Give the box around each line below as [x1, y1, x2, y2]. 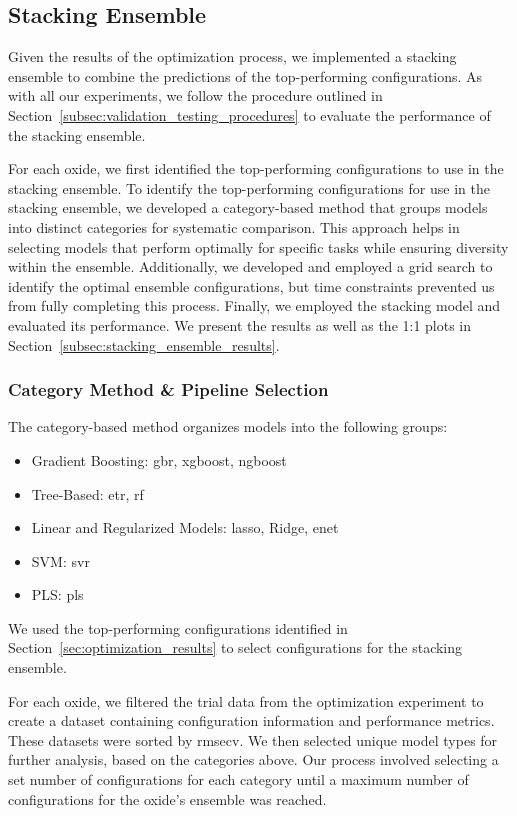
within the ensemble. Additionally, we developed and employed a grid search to [8, 256, 493, 277]
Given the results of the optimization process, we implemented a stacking [8, 46, 457, 67]
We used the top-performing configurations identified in [8, 617, 348, 638]
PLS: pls [31, 584, 84, 605]
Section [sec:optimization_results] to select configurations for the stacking [8, 637, 463, 658]
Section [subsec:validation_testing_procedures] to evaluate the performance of [8, 104, 491, 125]
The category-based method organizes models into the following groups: [8, 416, 448, 437]
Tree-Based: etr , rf [31, 483, 144, 504]
